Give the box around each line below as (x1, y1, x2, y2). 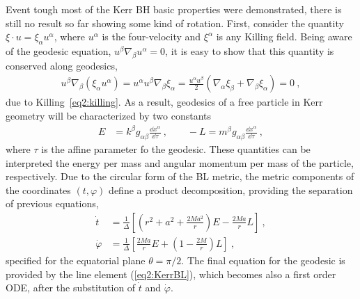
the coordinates (6, 182, 71, 197)
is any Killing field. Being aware (216, 29, 352, 44)
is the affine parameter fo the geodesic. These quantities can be (41, 141, 311, 156)
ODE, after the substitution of (6, 280, 136, 295)
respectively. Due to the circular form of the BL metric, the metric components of (6, 169, 354, 184)
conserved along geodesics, (6, 58, 118, 72)
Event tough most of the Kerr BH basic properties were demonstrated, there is (6, 2, 342, 16)
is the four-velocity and (102, 29, 201, 44)
